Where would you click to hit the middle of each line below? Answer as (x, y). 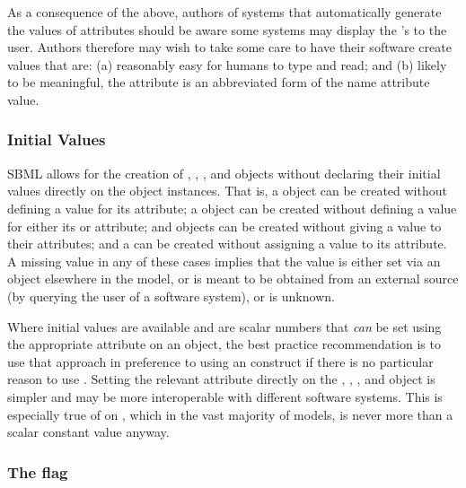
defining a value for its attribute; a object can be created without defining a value (232, 208)
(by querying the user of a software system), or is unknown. (171, 296)
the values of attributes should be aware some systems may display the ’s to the (227, 29)
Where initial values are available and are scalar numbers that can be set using (224, 326)
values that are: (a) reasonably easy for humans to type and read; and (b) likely (227, 64)
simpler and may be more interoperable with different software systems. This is (225, 396)
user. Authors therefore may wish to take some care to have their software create (229, 47)
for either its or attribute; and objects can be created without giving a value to (224, 226)
